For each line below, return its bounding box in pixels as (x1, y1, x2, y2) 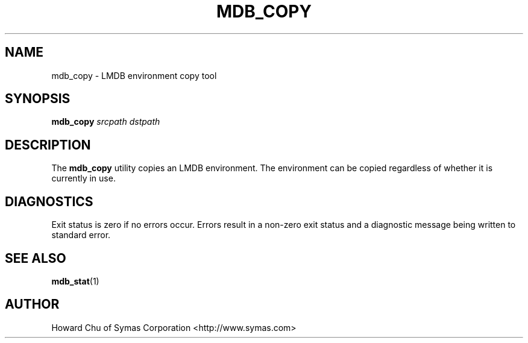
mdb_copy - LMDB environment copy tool (51, 70, 217, 81)
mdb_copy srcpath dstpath (51, 116, 160, 127)
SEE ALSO (5, 250, 66, 266)
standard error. (51, 230, 111, 241)
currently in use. (51, 173, 116, 184)
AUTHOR (5, 297, 60, 312)
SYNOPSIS (5, 91, 71, 107)
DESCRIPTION (5, 137, 91, 153)
